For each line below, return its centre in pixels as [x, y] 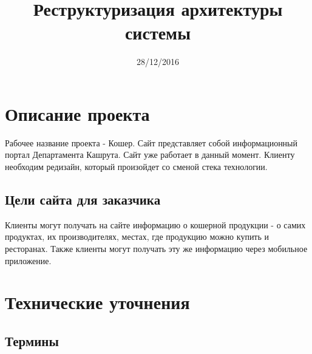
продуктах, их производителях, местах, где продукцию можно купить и [137, 237]
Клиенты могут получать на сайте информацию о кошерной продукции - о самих [155, 224]
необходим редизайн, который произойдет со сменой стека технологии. [136, 167]
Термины [32, 340]
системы [158, 32]
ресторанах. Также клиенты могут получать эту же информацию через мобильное [156, 249]
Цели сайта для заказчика [83, 199]
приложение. [28, 260]
